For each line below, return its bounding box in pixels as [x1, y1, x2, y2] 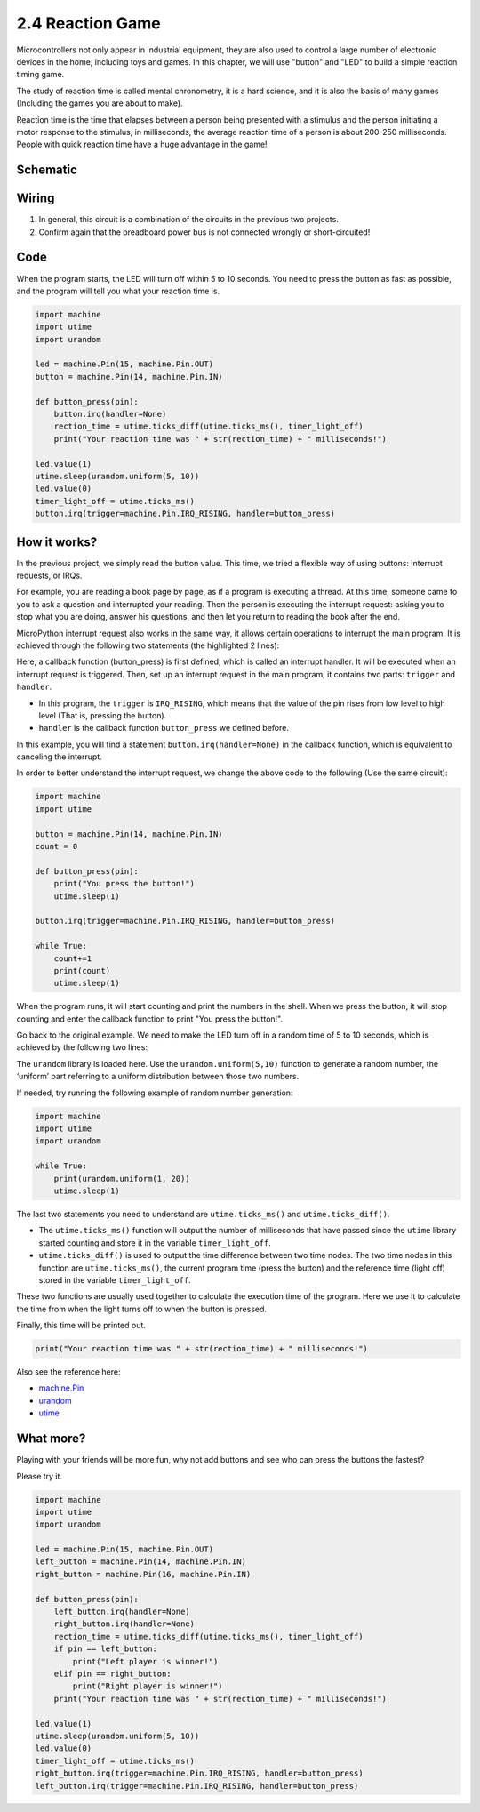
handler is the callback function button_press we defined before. [38, 723, 289, 734]
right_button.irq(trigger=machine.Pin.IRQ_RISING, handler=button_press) [35, 1768, 364, 1778]
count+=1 [53, 953, 92, 964]
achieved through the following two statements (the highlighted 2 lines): [16, 640, 280, 651]
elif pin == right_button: [53, 1668, 172, 1679]
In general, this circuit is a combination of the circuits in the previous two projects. [38, 214, 340, 225]
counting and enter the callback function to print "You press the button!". [16, 1014, 284, 1024]
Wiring [16, 191, 55, 206]
